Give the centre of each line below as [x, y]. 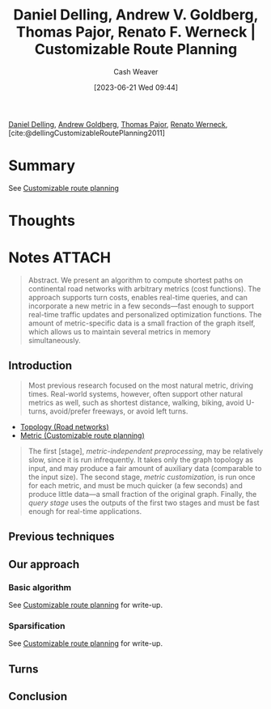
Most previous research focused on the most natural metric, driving [140, 385]
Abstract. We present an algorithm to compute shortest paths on [135, 280]
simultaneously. [54, 340]
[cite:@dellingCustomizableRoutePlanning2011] [87, 133]
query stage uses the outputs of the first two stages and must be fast [144, 503]
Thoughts [42, 221]
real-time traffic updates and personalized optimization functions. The [145, 314]
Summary [42, 166]
